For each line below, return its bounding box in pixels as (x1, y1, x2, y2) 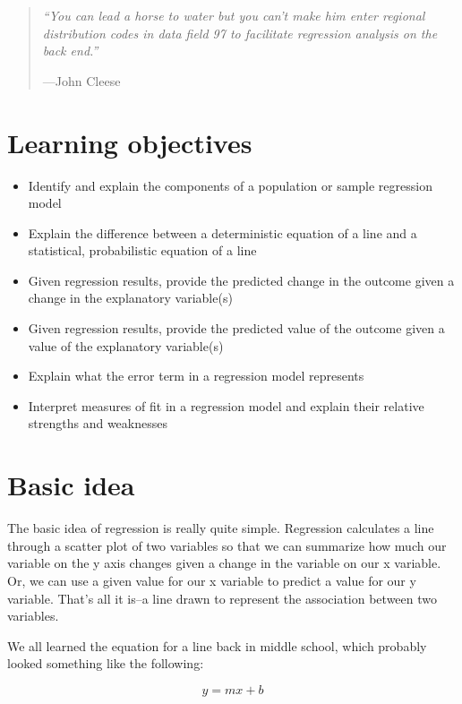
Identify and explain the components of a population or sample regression (28, 176, 432, 194)
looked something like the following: (7, 654, 204, 673)
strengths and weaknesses (28, 414, 167, 433)
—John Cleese (42, 71, 121, 90)
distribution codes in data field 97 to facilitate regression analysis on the (42, 23, 438, 42)
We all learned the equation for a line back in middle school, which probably (7, 636, 427, 655)
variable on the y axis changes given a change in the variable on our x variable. (7, 554, 441, 572)
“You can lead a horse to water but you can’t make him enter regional (42, 6, 425, 24)
